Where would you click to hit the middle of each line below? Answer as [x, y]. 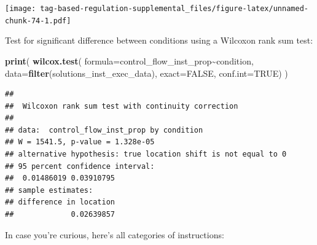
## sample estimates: [49, 190]
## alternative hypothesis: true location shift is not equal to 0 [146, 154]
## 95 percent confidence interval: [80, 166]
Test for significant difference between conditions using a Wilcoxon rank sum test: [159, 40]
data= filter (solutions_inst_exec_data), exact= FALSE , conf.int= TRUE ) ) [147, 73]
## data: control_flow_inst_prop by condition [104, 130]
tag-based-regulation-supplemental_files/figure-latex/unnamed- [174, 9]
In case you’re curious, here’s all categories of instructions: [115, 234]
